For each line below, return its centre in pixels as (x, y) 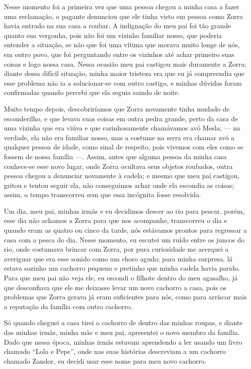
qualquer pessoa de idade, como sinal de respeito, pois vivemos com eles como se (124, 147)
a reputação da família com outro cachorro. (68, 306)
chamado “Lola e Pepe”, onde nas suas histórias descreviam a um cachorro (115, 351)
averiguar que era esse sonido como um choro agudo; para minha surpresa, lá (118, 258)
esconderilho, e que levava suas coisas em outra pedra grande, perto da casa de (121, 118)
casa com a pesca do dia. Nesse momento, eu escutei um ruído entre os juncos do (124, 239)
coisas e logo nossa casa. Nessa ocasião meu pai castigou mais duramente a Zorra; (125, 64)
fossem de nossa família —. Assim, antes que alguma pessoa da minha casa (115, 156)
